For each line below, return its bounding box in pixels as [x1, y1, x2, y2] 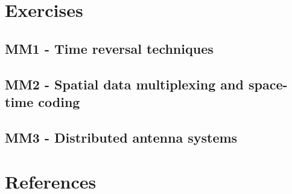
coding [38, 92, 80, 111]
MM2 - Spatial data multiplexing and [5, 74, 244, 93]
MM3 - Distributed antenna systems [5, 128, 238, 146]
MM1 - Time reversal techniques [5, 39, 214, 57]
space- [248, 74, 288, 93]
